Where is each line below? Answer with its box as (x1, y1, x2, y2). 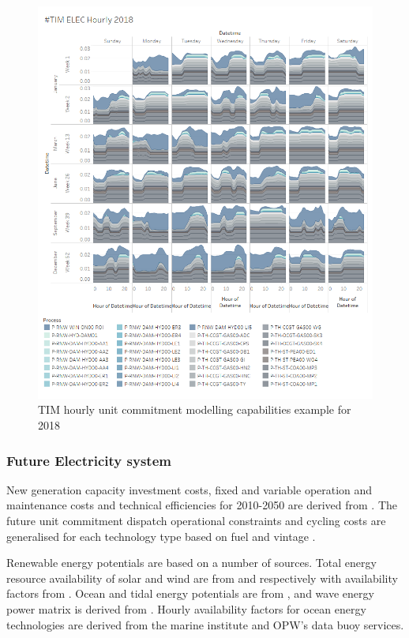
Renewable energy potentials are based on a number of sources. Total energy (6, 554, 377, 571)
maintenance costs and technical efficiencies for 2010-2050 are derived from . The (6, 497, 397, 513)
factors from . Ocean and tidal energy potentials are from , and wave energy (6, 585, 374, 602)
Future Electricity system (6, 450, 171, 470)
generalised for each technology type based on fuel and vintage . (6, 527, 316, 544)
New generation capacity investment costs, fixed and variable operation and (6, 481, 373, 497)
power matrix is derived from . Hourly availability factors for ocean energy (6, 600, 366, 617)
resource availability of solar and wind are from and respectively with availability (6, 569, 398, 586)
